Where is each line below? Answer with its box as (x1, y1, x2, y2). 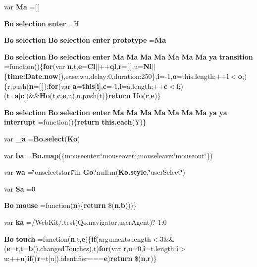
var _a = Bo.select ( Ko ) (4, 133, 80, 143)
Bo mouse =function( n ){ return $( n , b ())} (4, 200, 137, 210)
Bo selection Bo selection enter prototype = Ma (4, 35, 166, 45)
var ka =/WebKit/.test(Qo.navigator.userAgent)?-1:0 (4, 216, 167, 227)
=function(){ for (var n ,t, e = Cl (4, 61, 96, 71)
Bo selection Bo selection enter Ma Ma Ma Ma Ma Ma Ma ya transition (4, 51, 253, 62)
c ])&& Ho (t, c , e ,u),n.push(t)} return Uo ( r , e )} (20, 90, 161, 101)
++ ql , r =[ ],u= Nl (99, 61, 152, 71)
